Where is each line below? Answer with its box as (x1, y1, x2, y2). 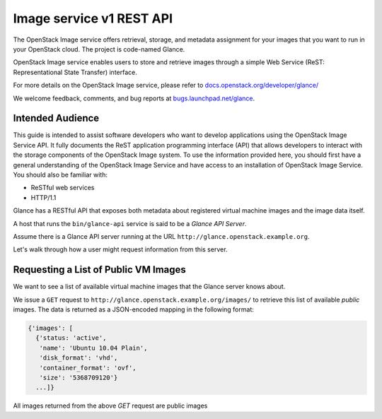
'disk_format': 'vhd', (39, 354, 118, 362)
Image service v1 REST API (13, 11, 173, 26)
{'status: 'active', (35, 334, 107, 342)
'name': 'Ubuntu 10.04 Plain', (39, 343, 148, 352)
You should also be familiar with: (13, 170, 108, 179)
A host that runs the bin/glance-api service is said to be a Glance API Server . (13, 219, 247, 228)
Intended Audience (13, 112, 100, 124)
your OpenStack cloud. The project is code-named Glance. (13, 45, 185, 53)
